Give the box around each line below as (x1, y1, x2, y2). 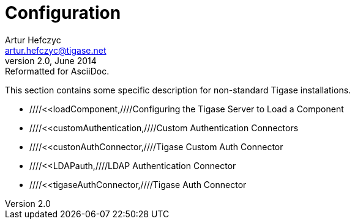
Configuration (5, 2, 121, 23)
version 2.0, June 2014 (5, 55, 97, 66)
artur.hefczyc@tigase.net (5, 45, 106, 56)
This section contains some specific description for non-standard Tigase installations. (5, 84, 351, 95)
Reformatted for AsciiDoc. (5, 65, 110, 76)
